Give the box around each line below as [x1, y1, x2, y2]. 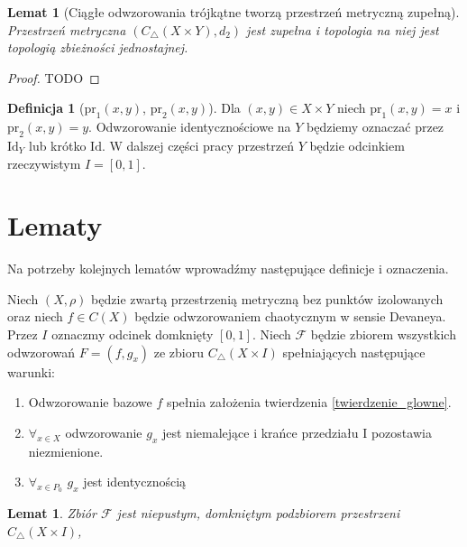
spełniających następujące [282, 342, 426, 361]
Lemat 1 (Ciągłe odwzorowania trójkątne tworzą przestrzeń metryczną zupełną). [7, 3, 460, 21]
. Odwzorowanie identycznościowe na [88, 117, 291, 136]
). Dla [208, 98, 241, 117]
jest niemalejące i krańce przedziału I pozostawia [161, 422, 432, 441]
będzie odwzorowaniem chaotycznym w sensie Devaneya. [134, 307, 446, 326]
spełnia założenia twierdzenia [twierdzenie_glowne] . [166, 393, 452, 412]
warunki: [7, 362, 55, 381]
